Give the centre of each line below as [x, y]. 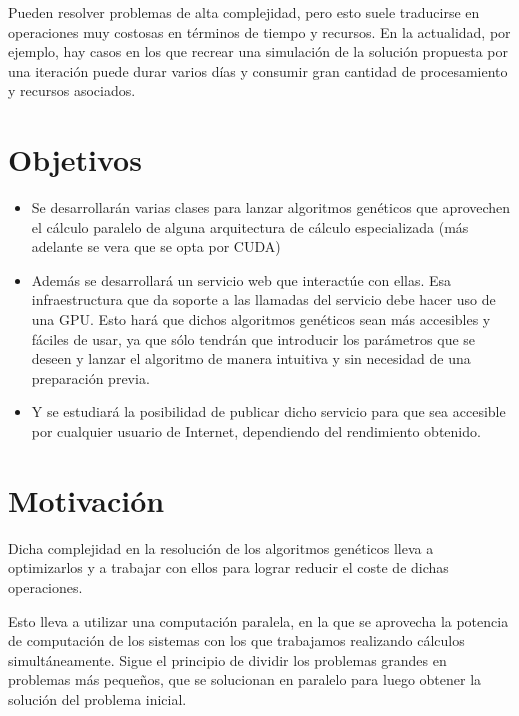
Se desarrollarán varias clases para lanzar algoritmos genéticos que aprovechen [271, 207]
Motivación [86, 499]
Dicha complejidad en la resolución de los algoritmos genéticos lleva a [221, 547]
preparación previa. [90, 377]
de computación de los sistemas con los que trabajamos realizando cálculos [236, 640]
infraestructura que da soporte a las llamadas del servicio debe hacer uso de [263, 299]
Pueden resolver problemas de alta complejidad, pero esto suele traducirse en [244, 12]
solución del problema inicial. [97, 698]
